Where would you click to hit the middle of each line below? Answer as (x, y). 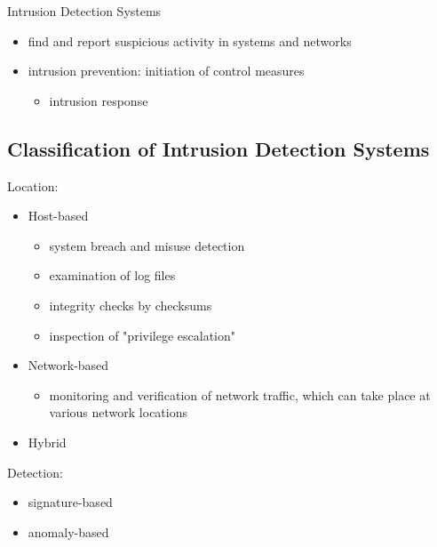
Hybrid (47, 442)
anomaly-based (68, 531)
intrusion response (99, 100)
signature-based (70, 502)
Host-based (58, 216)
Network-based (68, 365)
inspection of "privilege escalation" (142, 335)
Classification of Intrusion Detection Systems (218, 148)
